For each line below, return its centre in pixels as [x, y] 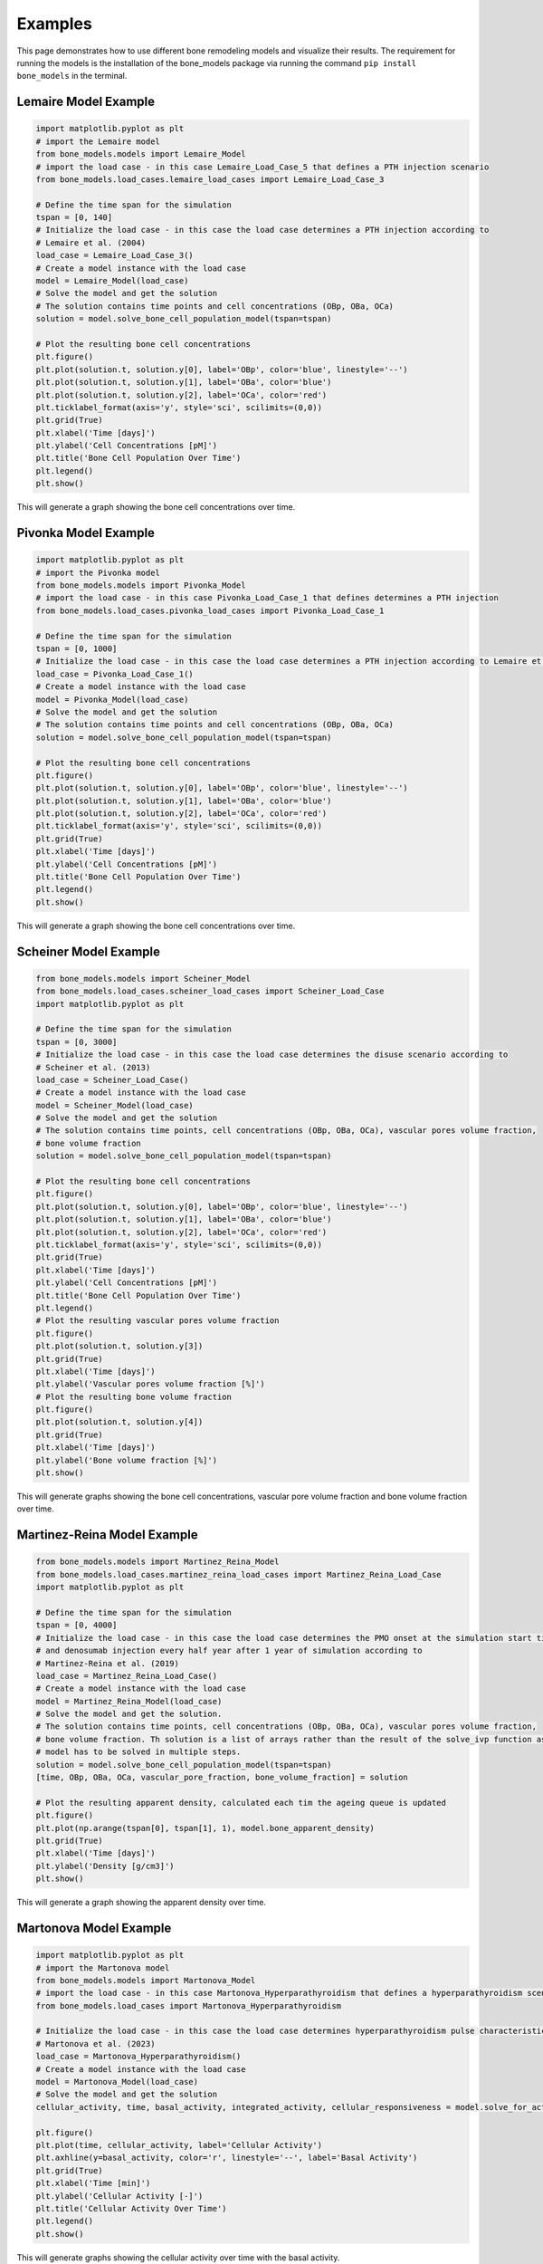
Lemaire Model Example [86, 102]
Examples [54, 24]
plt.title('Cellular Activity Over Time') [131, 2208]
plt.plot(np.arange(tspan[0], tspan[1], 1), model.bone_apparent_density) [205, 1828]
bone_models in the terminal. [72, 76]
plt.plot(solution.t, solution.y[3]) [119, 1346]
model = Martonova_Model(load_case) [117, 2082]
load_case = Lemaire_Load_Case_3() [114, 255]
